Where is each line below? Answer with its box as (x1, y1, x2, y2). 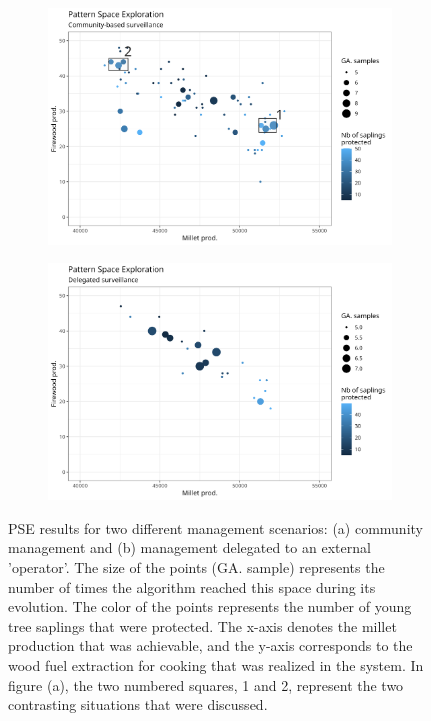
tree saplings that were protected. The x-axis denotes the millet (8, 615, 397, 636)
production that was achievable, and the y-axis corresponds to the (8, 635, 413, 656)
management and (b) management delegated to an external (8, 537, 371, 558)
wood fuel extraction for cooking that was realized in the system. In (8, 655, 424, 675)
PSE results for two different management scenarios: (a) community (8, 517, 423, 538)
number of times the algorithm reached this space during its (8, 576, 376, 597)
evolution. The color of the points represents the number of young (8, 596, 412, 617)
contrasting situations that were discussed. (8, 694, 268, 715)
